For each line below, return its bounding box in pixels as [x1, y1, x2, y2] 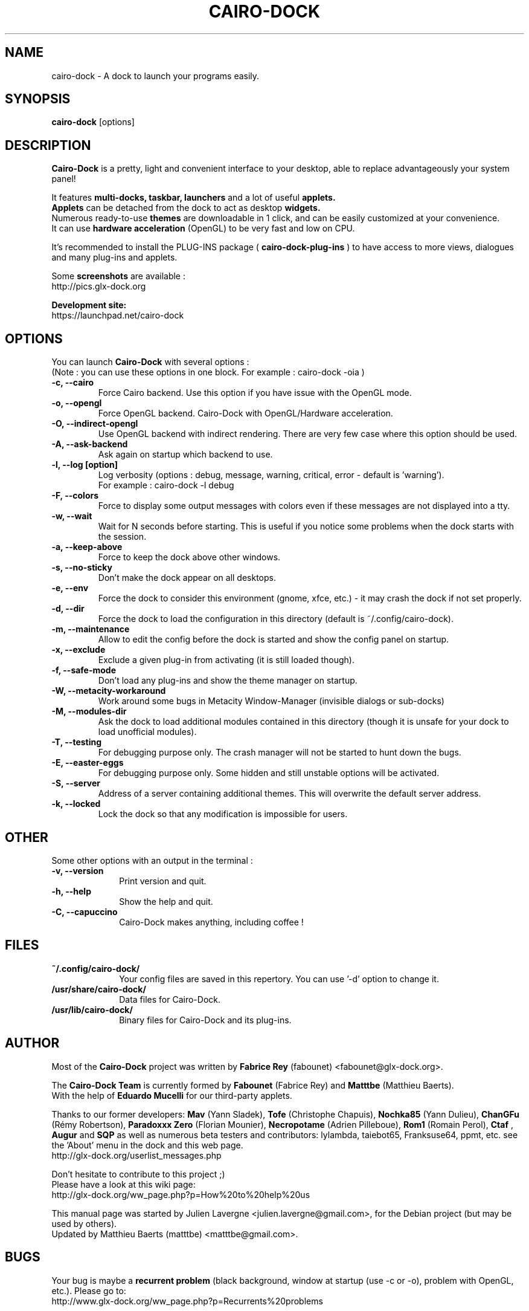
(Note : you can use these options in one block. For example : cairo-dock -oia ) [51, 367, 365, 378]
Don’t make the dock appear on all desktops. [98, 572, 276, 583]
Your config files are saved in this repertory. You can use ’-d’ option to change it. [119, 973, 439, 984]
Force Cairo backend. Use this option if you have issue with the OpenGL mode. [98, 387, 412, 398]
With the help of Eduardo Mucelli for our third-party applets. [51, 1090, 292, 1101]
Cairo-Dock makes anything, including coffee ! [119, 916, 304, 927]
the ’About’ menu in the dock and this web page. [51, 1139, 243, 1150]
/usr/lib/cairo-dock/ [51, 1004, 133, 1015]
